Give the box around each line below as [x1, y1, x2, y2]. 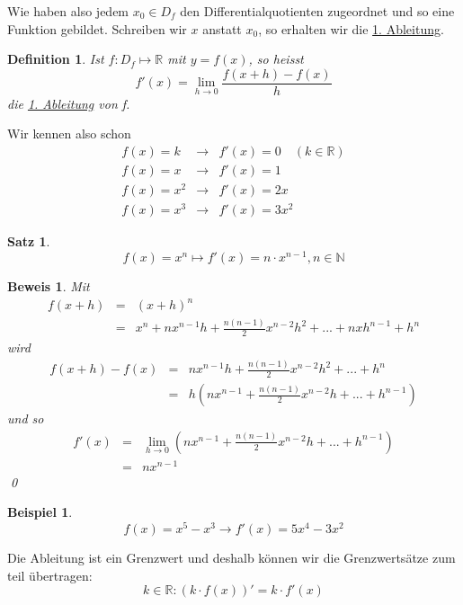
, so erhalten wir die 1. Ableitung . [258, 19, 444, 38]
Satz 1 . [7, 232, 50, 251]
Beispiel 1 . [7, 503, 73, 521]
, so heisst [248, 49, 304, 68]
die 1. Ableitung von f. [7, 93, 130, 112]
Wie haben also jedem [7, 2, 129, 20]
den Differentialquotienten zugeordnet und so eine [180, 2, 455, 20]
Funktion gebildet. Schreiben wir [7, 19, 187, 38]
